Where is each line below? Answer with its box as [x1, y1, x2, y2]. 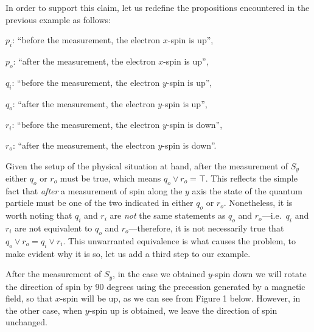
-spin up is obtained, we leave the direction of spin [89, 303, 277, 316]
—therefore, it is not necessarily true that [128, 222, 284, 234]
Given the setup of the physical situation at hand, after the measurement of [5, 159, 288, 172]
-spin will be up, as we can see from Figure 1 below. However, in [60, 292, 301, 305]
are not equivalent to [15, 222, 92, 234]
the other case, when [5, 303, 83, 316]
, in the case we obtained [113, 267, 206, 280]
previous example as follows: [5, 13, 111, 26]
